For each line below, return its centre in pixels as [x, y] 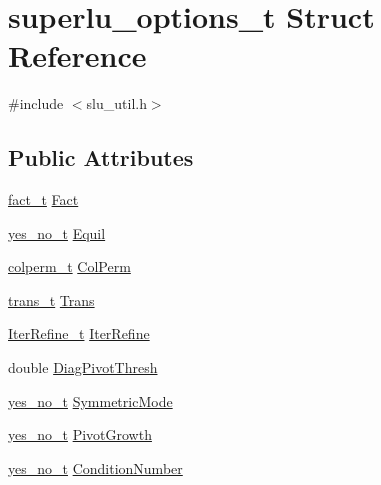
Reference [77, 55]
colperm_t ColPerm [69, 266]
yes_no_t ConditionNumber [95, 467]
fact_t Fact [43, 199]
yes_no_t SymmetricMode [90, 400]
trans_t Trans [51, 299]
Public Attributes [101, 157]
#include [36, 103]
